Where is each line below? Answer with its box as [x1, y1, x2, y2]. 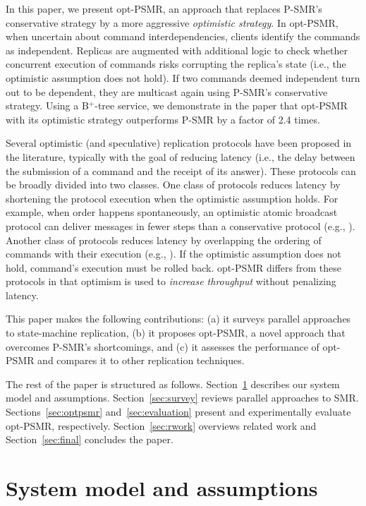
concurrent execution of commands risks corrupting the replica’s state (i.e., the [6, 56, 346, 71]
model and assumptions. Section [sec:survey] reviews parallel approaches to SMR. [6, 390, 359, 405]
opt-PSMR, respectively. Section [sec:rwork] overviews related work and [6, 418, 317, 433]
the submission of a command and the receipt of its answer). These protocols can [6, 163, 356, 178]
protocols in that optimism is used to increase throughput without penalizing [6, 274, 336, 289]
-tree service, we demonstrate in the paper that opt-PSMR [94, 98, 348, 113]
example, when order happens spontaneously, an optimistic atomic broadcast [6, 205, 338, 219]
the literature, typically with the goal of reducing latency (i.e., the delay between [6, 149, 355, 164]
